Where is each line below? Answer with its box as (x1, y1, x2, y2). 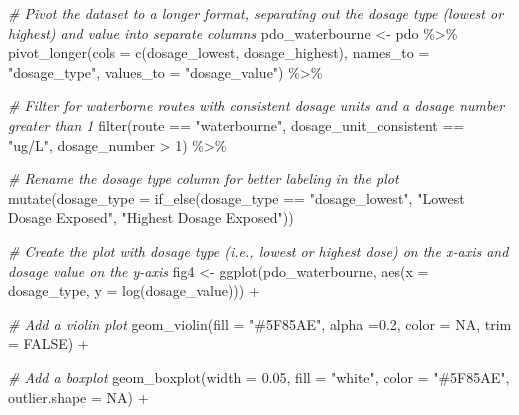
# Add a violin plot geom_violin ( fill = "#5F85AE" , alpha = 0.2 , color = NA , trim (8, 313, 512, 334)
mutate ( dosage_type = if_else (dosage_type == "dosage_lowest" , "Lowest (8, 187, 465, 208)
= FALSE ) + (8, 333, 89, 354)
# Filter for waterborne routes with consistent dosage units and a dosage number (8, 95, 505, 116)
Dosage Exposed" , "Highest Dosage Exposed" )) (8, 207, 294, 228)
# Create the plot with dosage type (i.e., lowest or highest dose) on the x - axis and (8, 240, 509, 261)
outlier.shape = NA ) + (8, 386, 149, 407)
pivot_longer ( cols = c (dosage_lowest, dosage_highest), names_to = (8, 42, 430, 63)
